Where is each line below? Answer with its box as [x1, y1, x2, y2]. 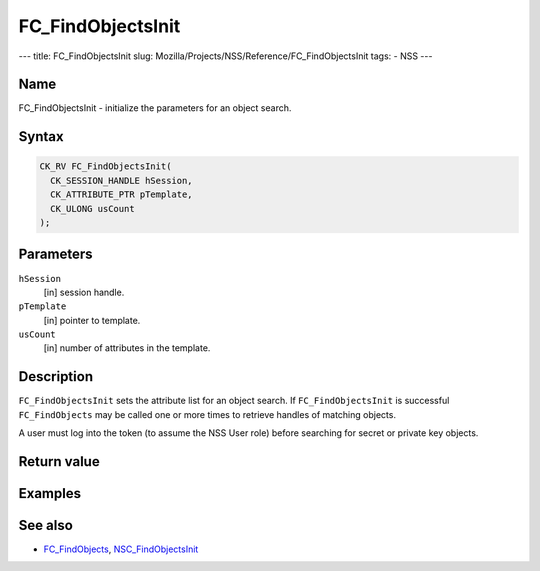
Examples [18, 485, 82, 502]
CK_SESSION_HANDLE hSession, [50, 175, 194, 186]
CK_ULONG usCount [50, 203, 135, 214]
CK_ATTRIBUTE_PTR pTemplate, [50, 189, 194, 200]
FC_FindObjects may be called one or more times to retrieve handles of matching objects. [18, 408, 397, 420]
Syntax [18, 128, 64, 145]
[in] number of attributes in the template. [43, 342, 211, 354]
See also [18, 517, 74, 534]
